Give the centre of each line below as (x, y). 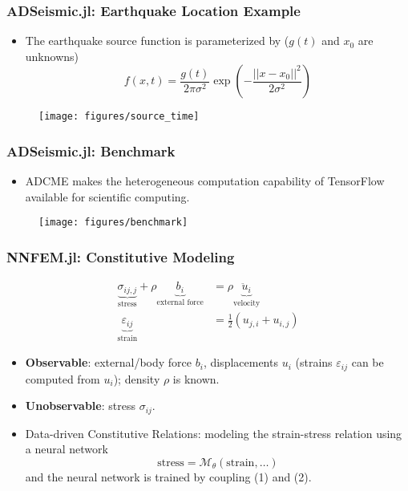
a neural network (67, 449)
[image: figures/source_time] (119, 117)
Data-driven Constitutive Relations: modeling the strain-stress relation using (214, 433)
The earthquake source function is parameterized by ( (157, 41)
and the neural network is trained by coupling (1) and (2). (168, 476)
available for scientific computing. (107, 196)
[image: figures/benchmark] (113, 223)
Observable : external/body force (109, 362)
